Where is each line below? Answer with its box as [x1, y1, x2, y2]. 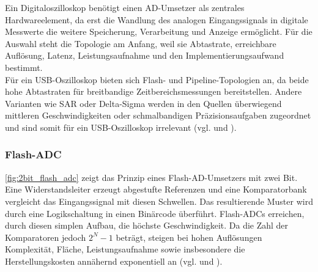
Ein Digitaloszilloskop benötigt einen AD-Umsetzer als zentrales [5, 1, 245, 13]
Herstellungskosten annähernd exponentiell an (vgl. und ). [5, 254, 223, 267]
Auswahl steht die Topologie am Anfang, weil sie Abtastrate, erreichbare [5, 37, 276, 50]
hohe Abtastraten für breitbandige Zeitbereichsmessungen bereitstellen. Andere [5, 85, 302, 98]
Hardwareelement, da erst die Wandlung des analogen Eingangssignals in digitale [5, 13, 308, 26]
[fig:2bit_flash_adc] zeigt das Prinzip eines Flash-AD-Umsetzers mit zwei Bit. [5, 171, 298, 183]
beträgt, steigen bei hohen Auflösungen [116, 230, 262, 243]
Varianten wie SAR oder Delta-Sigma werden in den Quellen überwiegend [5, 97, 282, 109]
